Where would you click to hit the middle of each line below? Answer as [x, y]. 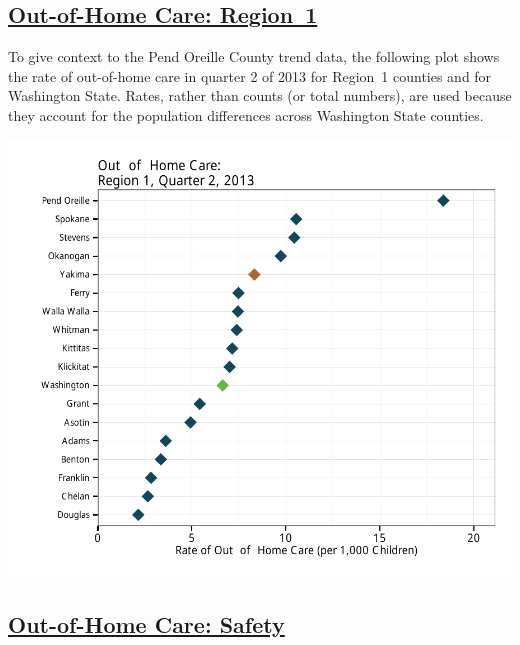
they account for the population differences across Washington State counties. [246, 114]
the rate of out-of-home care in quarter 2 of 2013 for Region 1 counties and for [250, 75]
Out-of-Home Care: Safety [146, 624]
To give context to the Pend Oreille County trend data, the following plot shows [254, 56]
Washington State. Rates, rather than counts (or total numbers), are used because [260, 95]
